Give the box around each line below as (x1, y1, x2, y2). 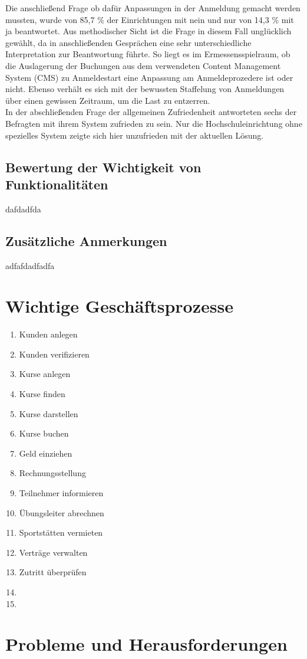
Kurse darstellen (19, 407, 78, 419)
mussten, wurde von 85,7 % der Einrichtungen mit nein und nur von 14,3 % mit (5, 13, 294, 25)
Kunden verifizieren (19, 347, 90, 360)
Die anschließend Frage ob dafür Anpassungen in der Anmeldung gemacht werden (5, 2, 301, 14)
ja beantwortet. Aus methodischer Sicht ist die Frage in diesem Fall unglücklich (5, 25, 292, 37)
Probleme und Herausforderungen (5, 632, 288, 656)
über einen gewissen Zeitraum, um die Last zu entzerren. (5, 94, 210, 106)
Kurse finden (19, 388, 65, 400)
